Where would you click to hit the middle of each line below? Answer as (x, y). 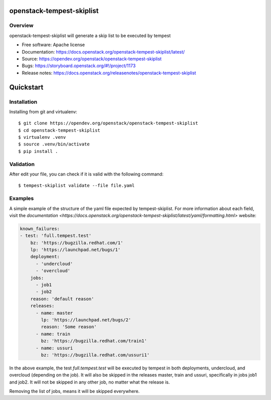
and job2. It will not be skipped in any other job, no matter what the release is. (90, 382)
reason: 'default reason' (62, 299)
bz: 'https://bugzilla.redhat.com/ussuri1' (95, 355)
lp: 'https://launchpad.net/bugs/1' (75, 250)
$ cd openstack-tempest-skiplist (59, 130)
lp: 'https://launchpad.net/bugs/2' (86, 320)
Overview (21, 26)
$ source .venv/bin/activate (54, 144)
